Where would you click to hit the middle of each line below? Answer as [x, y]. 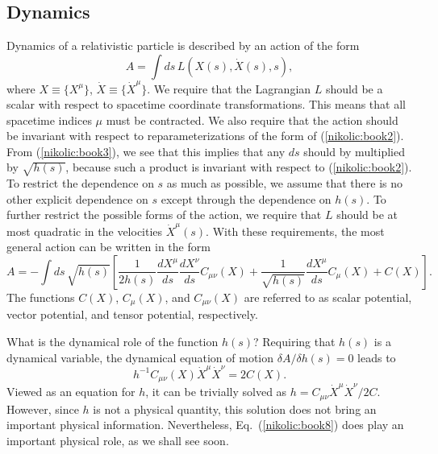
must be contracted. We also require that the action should [252, 120]
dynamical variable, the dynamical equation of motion [140, 357]
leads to [377, 357]
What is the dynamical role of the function [113, 341]
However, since [43, 409]
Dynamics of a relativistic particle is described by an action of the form [183, 45]
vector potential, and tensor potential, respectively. [132, 314]
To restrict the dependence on [80, 183]
